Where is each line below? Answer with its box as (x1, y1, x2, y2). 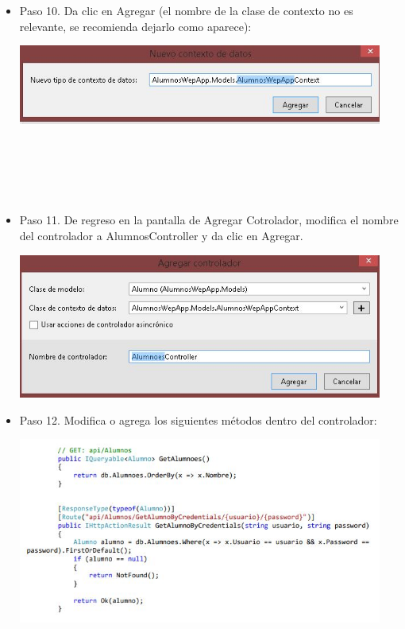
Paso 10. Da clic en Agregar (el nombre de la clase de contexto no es (19, 2, 353, 18)
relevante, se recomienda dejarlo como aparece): (19, 17, 252, 34)
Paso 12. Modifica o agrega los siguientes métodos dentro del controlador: (19, 411, 377, 428)
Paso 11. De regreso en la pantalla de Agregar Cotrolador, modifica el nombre (19, 212, 399, 228)
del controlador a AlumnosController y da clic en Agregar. (19, 227, 303, 243)
